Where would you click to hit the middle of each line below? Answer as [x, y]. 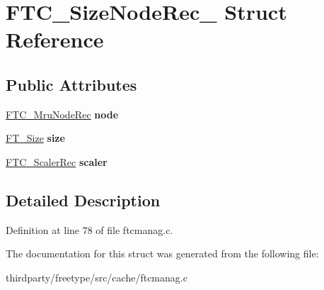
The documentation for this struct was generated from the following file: [162, 253]
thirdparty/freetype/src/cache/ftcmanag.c [97, 277]
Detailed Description [83, 200]
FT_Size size [35, 138]
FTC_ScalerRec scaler [57, 161]
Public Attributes [71, 84]
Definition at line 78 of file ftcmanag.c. [89, 229]
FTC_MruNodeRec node [62, 114]
